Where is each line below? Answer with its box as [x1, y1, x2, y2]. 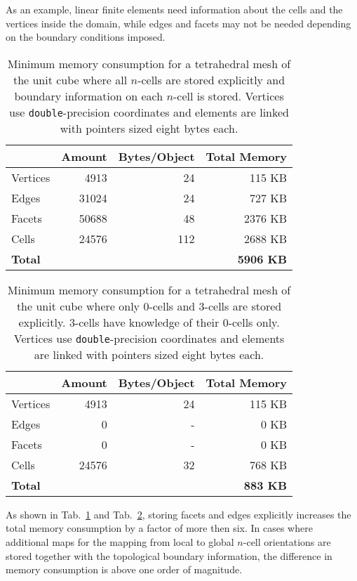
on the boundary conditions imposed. [6, 30, 166, 44]
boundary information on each [14, 87, 163, 104]
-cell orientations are [243, 534, 331, 549]
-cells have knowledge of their [74, 313, 220, 330]
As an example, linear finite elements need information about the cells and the [6, 2, 343, 16]
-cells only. [228, 313, 280, 330]
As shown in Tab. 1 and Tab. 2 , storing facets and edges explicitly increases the [6, 507, 351, 521]
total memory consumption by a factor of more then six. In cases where [6, 521, 313, 535]
